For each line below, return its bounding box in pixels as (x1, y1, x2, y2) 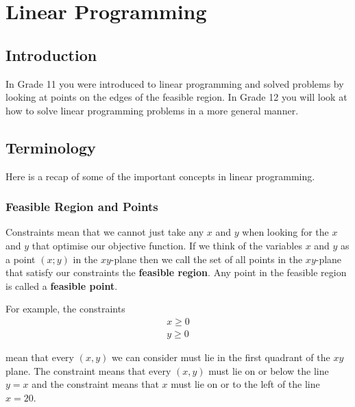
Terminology (5, 136, 96, 158)
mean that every (5, 350, 74, 364)
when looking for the (242, 225, 329, 239)
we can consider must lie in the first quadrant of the (111, 350, 330, 364)
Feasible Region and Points (5, 198, 158, 215)
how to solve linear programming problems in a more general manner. (5, 103, 299, 117)
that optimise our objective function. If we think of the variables (32, 238, 302, 252)
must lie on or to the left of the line (171, 377, 320, 391)
